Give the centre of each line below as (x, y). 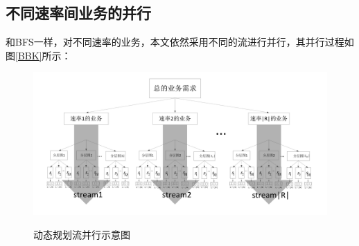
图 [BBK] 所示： (38, 55)
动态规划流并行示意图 (82, 235)
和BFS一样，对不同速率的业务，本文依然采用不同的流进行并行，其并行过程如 (180, 42)
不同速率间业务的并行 (78, 13)
